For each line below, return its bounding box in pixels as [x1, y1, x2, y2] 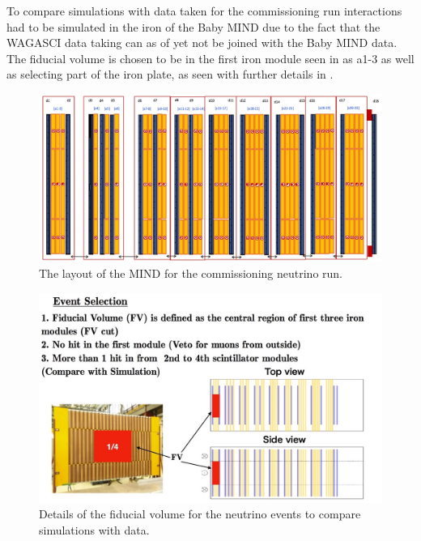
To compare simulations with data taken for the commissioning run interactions [6, 2, 402, 19]
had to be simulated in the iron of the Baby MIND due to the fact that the [6, 18, 381, 35]
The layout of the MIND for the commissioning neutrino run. [39, 265, 342, 281]
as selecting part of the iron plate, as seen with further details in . [6, 66, 334, 83]
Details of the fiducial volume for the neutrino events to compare [39, 505, 361, 522]
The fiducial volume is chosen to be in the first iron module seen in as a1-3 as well [6, 49, 415, 66]
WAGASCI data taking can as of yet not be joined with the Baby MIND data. [6, 34, 398, 51]
